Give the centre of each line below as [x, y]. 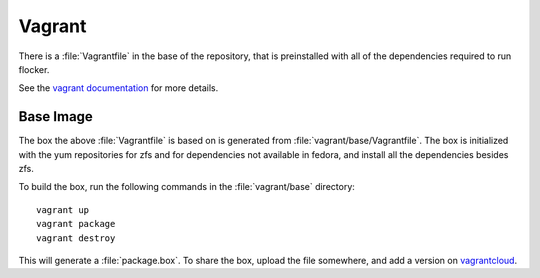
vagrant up [63, 209]
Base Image [56, 116]
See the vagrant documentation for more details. [118, 88]
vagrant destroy [76, 238]
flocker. [34, 69]
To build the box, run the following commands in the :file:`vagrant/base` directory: [186, 187]
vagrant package [76, 224]
